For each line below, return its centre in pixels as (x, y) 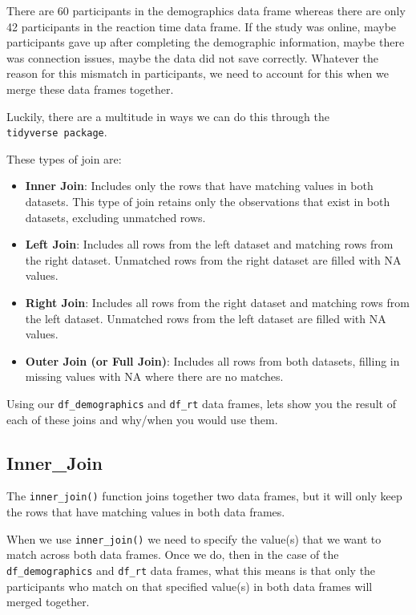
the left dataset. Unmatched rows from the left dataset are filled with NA (206, 318)
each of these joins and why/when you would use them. (142, 419)
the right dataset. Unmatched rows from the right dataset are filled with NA (213, 259)
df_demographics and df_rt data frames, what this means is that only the (191, 570)
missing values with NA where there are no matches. (154, 376)
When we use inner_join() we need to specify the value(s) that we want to (194, 538)
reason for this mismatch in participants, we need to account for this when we (198, 73)
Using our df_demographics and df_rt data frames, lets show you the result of (201, 403)
